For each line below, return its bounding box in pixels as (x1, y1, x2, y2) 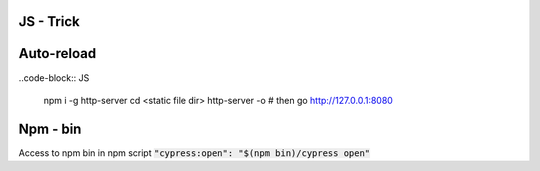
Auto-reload (18, 45, 97, 62)
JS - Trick (18, 13, 80, 30)
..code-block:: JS (18, 71, 90, 84)
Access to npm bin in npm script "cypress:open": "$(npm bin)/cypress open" (18, 146, 371, 159)
